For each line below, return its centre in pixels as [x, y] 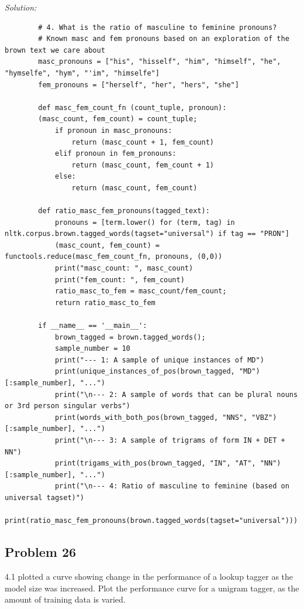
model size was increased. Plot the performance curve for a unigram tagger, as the [152, 588]
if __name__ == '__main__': [93, 326]
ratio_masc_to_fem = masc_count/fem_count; [141, 291]
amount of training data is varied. [65, 599]
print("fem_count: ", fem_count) [120, 280]
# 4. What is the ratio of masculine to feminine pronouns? [158, 27]
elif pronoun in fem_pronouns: [115, 154]
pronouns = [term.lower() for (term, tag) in [145, 222]
